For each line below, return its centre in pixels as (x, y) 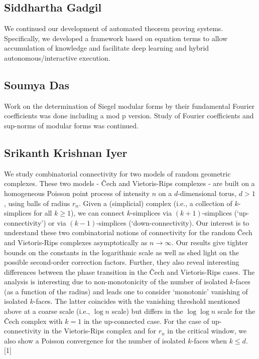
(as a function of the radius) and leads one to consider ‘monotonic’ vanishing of (126, 291)
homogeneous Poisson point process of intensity (77, 193)
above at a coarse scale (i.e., (47, 311)
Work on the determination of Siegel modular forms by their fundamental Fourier (129, 106)
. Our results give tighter (210, 242)
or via (57, 222)
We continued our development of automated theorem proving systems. (114, 28)
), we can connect (98, 213)
